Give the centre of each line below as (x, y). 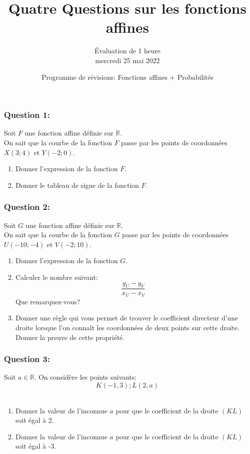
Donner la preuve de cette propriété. (70, 337)
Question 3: (27, 359)
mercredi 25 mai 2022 (127, 60)
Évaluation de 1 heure (127, 51)
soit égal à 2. (35, 420)
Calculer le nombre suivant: (57, 277)
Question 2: (27, 207)
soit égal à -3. (36, 446)
